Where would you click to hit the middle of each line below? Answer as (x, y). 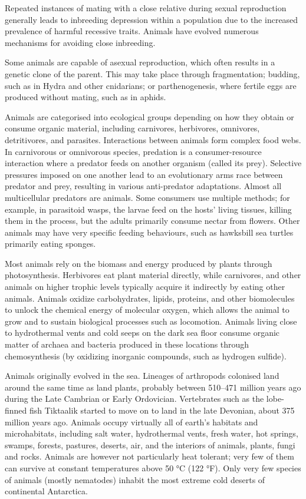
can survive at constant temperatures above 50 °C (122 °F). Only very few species (153, 467)
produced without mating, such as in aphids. (85, 97)
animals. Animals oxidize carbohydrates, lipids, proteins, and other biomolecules (150, 298)
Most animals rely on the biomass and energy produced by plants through (139, 263)
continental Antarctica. (46, 491)
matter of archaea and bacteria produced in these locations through (127, 344)
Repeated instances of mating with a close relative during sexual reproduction (146, 8)
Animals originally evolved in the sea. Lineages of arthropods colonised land (142, 376)
